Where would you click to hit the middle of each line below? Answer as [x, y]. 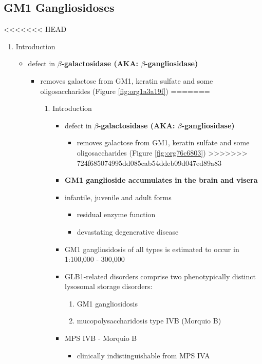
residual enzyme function [116, 214]
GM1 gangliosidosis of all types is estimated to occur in [152, 249]
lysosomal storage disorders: [108, 286]
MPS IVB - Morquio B [101, 338]
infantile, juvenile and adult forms [118, 197]
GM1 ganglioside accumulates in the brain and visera [161, 180]
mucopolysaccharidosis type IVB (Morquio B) [149, 321]
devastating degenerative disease [128, 231]
